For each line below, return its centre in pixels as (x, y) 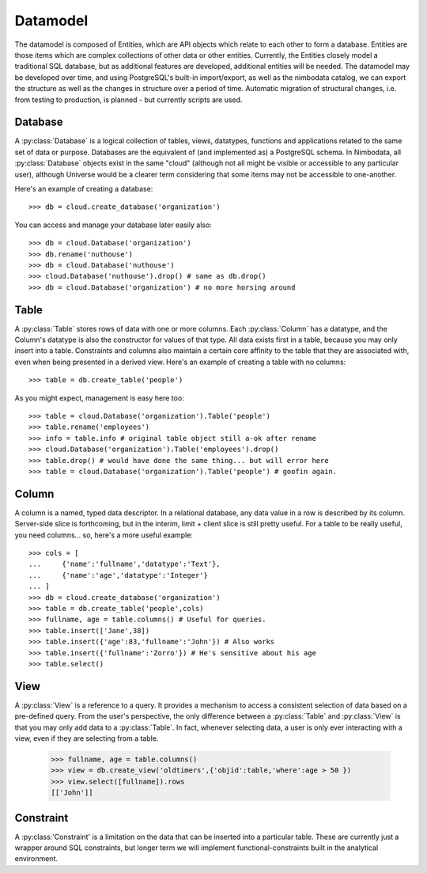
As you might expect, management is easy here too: (100, 398)
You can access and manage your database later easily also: (113, 225)
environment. (36, 859)
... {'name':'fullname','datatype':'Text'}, (125, 564)
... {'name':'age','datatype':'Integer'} (119, 575)
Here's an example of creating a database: (84, 188)
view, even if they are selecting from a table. (87, 738)
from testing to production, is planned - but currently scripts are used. (128, 100)
